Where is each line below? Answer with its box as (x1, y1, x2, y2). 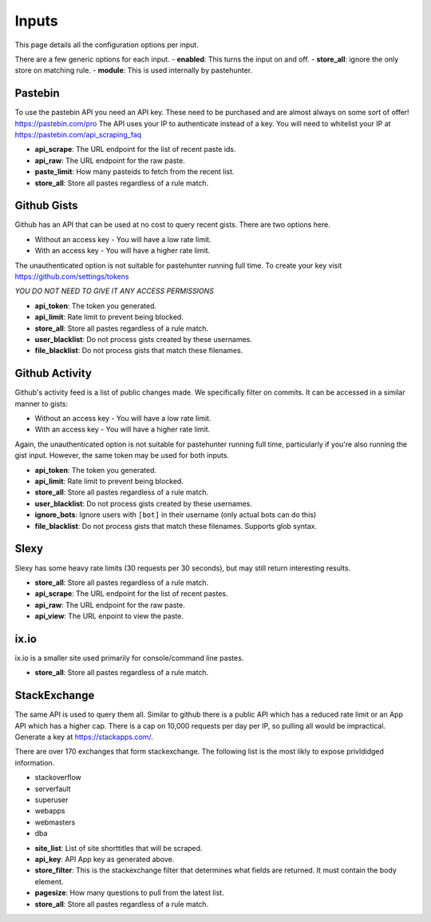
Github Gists (14, 199, 79, 213)
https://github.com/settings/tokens (14, 272, 129, 281)
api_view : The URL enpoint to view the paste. (34, 611, 184, 621)
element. (34, 876, 64, 886)
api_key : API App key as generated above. (34, 854, 175, 864)
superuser (34, 795, 69, 805)
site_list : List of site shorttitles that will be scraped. (34, 843, 203, 852)
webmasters (34, 817, 76, 827)
